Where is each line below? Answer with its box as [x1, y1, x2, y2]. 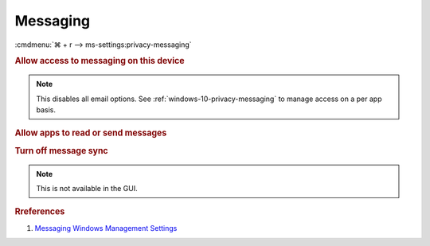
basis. [36, 104, 56, 115]
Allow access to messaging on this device [14, 56, 185, 67]
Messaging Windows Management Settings [34, 223, 178, 232]
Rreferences [14, 206, 65, 217]
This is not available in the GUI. [36, 183, 139, 193]
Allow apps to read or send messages [14, 127, 167, 139]
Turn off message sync [14, 145, 108, 156]
